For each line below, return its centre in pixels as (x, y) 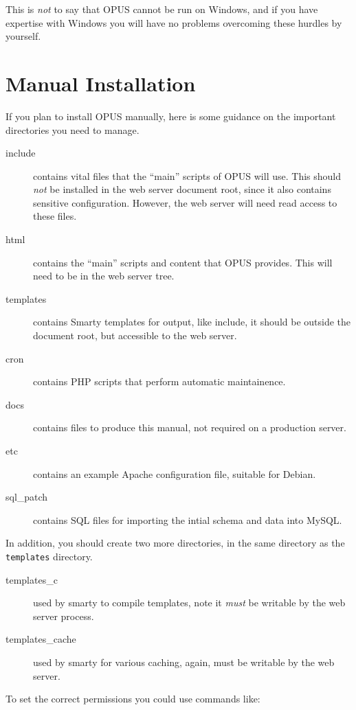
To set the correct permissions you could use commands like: (133, 699)
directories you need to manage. (73, 129)
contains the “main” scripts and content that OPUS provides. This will (183, 262)
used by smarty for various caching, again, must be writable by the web (184, 662)
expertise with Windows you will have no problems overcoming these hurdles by (174, 22)
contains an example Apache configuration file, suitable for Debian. (175, 473)
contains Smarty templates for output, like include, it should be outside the (192, 322)
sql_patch (27, 497)
